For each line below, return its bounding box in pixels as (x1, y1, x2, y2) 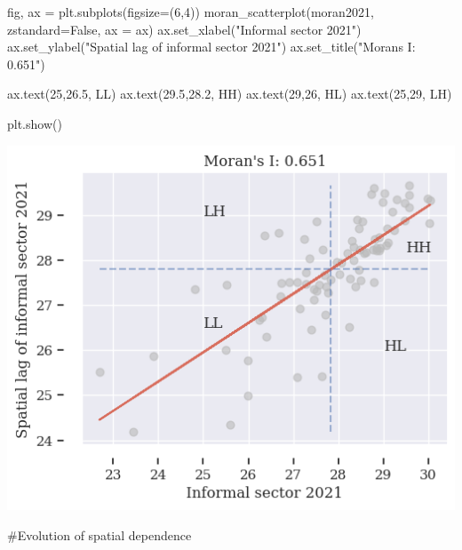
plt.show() (7, 114, 62, 132)
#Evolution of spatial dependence (7, 525, 192, 544)
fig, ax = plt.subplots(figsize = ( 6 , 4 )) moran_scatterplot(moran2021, (7, 3, 374, 20)
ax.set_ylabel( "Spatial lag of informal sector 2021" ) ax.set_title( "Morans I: (7, 37, 416, 56)
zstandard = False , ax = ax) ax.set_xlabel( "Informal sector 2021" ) (7, 20, 362, 38)
